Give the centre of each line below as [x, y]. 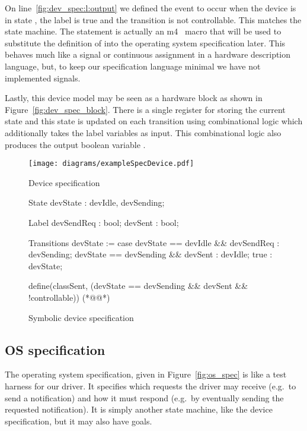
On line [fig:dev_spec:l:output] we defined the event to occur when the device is [151, 8]
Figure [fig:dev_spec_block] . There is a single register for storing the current [145, 109]
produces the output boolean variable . [75, 144]
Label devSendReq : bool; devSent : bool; [104, 222]
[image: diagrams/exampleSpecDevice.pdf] [111, 164]
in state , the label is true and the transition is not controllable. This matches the [153, 19]
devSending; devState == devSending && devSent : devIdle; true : [151, 254]
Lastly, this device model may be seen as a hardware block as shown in [134, 98]
